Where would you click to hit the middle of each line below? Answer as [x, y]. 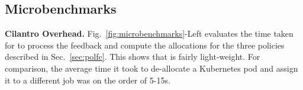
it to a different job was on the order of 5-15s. [88, 80]
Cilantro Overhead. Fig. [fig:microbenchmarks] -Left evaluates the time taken [149, 33]
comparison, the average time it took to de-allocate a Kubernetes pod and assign [151, 68]
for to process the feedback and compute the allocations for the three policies [145, 45]
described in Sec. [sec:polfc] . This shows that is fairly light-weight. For [133, 57]
